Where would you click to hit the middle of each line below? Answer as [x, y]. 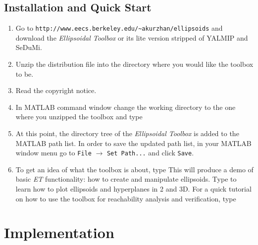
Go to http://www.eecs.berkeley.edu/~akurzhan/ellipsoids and [119, 28]
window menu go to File [53, 153]
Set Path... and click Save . [150, 153]
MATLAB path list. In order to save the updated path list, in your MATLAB [133, 143]
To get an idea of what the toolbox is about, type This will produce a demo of [134, 169]
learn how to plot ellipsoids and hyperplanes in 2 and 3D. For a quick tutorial [133, 189]
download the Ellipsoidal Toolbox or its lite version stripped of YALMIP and [132, 37]
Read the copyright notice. [56, 90]
